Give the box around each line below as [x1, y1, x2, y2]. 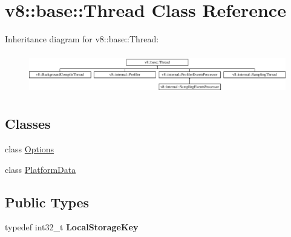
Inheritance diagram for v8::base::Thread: [5, 33, 159, 45]
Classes [5, 114, 51, 133]
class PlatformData [5, 163, 76, 175]
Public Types [5, 192, 90, 211]
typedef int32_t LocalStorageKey [5, 221, 139, 233]
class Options [5, 143, 54, 155]
